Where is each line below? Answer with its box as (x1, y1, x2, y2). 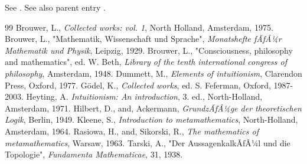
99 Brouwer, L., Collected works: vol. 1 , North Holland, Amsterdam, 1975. (5, 21, 273, 33)
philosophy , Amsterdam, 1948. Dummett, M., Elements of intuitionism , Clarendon (5, 67, 302, 79)
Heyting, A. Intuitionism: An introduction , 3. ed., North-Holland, (26, 90, 263, 103)
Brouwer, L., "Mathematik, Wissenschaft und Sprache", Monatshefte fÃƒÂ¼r (5, 32, 282, 45)
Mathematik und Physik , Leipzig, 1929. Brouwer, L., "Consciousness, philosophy (5, 44, 293, 56)
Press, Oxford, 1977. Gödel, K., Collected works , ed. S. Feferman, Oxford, (5, 78, 271, 91)
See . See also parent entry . (5, 1, 106, 13)
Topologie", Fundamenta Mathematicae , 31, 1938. (5, 148, 183, 160)
